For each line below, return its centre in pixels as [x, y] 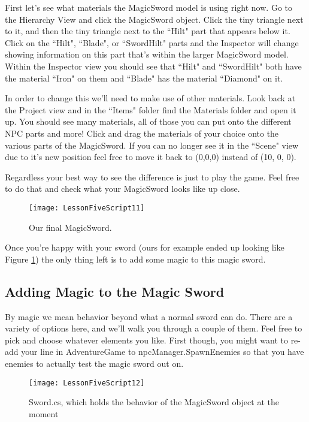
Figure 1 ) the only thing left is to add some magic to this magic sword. [135, 259]
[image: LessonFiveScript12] [87, 383]
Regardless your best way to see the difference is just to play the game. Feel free [152, 177]
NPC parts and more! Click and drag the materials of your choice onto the [142, 133]
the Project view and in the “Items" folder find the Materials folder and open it [151, 109]
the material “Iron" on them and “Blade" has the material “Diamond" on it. [144, 78]
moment [44, 413]
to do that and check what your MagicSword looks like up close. [122, 189]
